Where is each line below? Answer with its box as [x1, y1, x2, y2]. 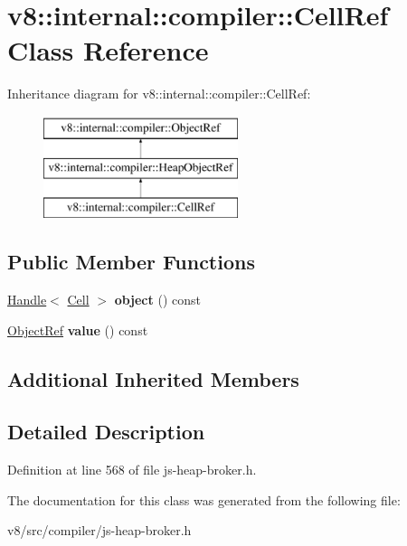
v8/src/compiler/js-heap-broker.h [7, 521, 192, 540]
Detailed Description [7, 418, 205, 446]
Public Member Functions [7, 248, 255, 276]
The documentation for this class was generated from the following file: [7, 490, 401, 509]
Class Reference [7, 32, 209, 69]
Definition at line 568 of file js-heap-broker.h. [7, 460, 257, 479]
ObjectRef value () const [7, 320, 148, 339]
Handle [7, 290, 47, 309]
